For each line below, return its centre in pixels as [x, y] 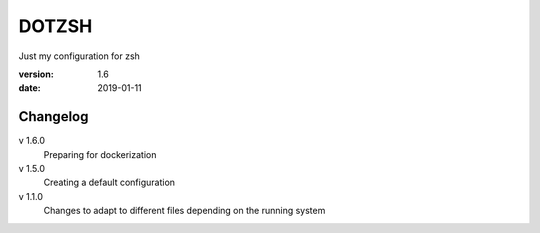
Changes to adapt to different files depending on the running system [184, 211]
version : [36, 74]
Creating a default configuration [109, 182]
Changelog [53, 116]
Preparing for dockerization [100, 154]
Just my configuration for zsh [79, 56]
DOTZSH [55, 26]
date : [29, 88]
